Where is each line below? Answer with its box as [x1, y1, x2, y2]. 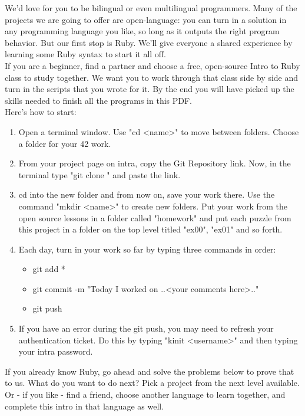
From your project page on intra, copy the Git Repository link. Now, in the [18, 157, 291, 169]
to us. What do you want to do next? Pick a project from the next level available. [5, 376, 300, 389]
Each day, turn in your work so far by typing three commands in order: [18, 243, 276, 255]
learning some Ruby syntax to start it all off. [5, 48, 166, 60]
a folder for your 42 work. [18, 137, 111, 149]
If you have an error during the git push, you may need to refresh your [18, 322, 274, 335]
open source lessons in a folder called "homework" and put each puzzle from [18, 211, 291, 224]
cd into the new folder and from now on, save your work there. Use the [18, 188, 275, 201]
